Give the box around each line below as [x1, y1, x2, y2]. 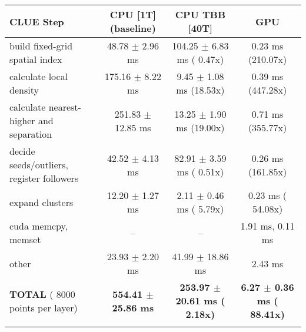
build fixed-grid [9, 39, 73, 52]
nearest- [48, 100, 81, 114]
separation [9, 127, 52, 141]
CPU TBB [175, 8, 225, 21]
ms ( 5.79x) [177, 202, 224, 215]
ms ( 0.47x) [177, 52, 224, 66]
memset [9, 233, 41, 246]
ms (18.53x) [176, 83, 225, 97]
